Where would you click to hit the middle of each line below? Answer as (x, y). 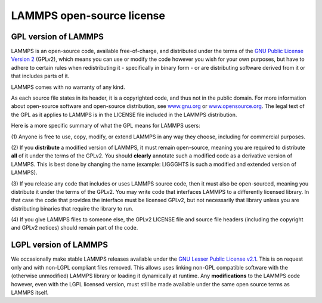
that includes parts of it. (40, 76)
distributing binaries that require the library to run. (72, 208)
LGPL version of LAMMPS (60, 245)
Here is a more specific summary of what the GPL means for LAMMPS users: (106, 126)
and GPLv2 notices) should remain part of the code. (75, 228)
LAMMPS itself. (30, 292)
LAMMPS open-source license (88, 16)
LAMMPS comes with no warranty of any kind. (68, 87)
